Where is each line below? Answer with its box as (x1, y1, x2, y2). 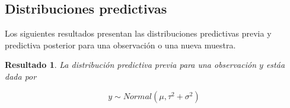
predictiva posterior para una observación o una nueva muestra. (5, 38, 236, 51)
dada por (5, 70, 37, 82)
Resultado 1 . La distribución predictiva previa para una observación (5, 58, 257, 71)
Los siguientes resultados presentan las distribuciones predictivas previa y (5, 27, 272, 40)
